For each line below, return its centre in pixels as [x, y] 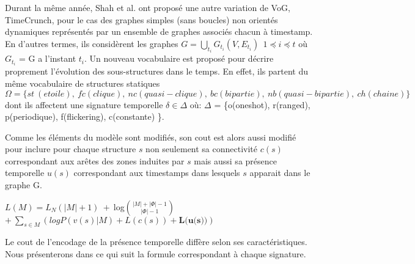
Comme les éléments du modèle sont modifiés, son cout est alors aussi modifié [151, 137]
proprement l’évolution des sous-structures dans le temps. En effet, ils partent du [157, 71]
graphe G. [24, 185]
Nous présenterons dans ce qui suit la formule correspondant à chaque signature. [156, 254]
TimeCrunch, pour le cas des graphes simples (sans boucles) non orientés [141, 19]
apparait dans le [280, 173]
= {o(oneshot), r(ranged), [262, 104]
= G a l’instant [47, 58]
